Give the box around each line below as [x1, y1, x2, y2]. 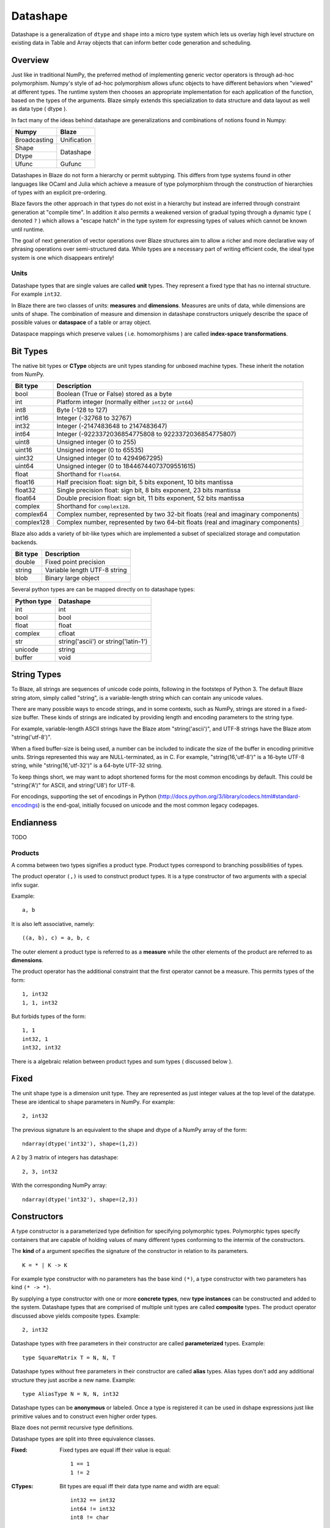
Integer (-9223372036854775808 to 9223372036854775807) [56, 430, 237, 438]
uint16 [15, 446, 33, 455]
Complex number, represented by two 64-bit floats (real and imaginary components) [56, 518, 300, 527]
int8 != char [70, 1514, 109, 1521]
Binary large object [45, 574, 100, 582]
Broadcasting [15, 136, 54, 144]
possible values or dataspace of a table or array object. [11, 318, 152, 326]
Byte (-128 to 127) [56, 406, 108, 414]
